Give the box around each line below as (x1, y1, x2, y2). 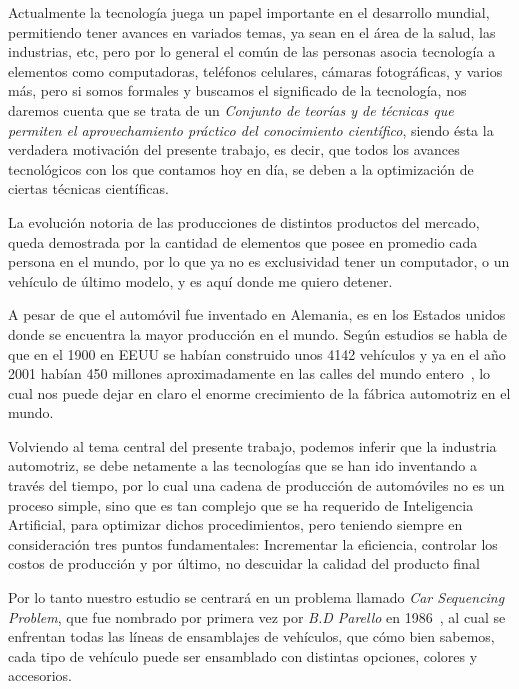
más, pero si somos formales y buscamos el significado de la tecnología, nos (8, 80, 467, 101)
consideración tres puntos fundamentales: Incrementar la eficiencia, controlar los (8, 533, 498, 554)
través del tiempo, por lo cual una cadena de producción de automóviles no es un (8, 475, 505, 496)
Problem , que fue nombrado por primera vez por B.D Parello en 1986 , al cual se (8, 606, 506, 627)
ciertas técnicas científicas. (8, 178, 169, 199)
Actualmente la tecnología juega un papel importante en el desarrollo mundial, (8, 2, 490, 22)
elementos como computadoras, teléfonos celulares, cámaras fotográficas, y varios (8, 60, 503, 81)
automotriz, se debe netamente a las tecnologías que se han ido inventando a (8, 455, 477, 476)
